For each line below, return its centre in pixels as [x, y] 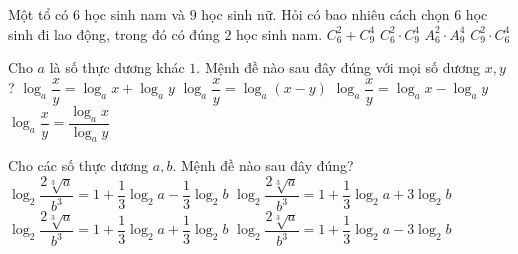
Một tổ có [38, 14]
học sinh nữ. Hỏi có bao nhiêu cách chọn [325, 14]
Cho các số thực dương [78, 165]
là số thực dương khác [117, 67]
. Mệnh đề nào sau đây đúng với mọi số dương [338, 67]
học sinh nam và [135, 14]
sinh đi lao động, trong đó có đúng [114, 33]
